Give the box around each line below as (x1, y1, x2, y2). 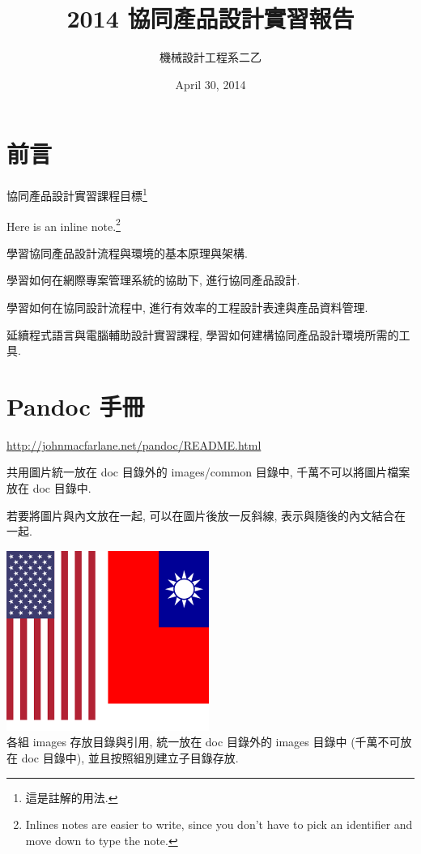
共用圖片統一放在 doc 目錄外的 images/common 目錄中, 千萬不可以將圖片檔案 (6, 463, 410, 480)
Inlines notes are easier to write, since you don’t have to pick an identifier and (25, 816, 413, 833)
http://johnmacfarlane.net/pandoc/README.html (6, 436, 262, 453)
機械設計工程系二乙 (159, 49, 262, 66)
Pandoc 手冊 (6, 389, 145, 422)
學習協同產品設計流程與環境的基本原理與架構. (6, 244, 248, 261)
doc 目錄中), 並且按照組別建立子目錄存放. (21, 749, 239, 766)
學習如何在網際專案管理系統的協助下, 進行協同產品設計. (6, 271, 300, 288)
